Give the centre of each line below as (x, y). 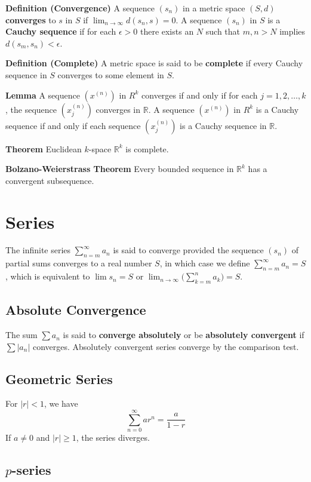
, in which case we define (205, 263)
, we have (61, 403)
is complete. (147, 148)
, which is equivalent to (48, 276)
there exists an (167, 31)
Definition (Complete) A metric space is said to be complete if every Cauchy (154, 63)
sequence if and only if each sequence (73, 125)
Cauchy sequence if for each (61, 31)
